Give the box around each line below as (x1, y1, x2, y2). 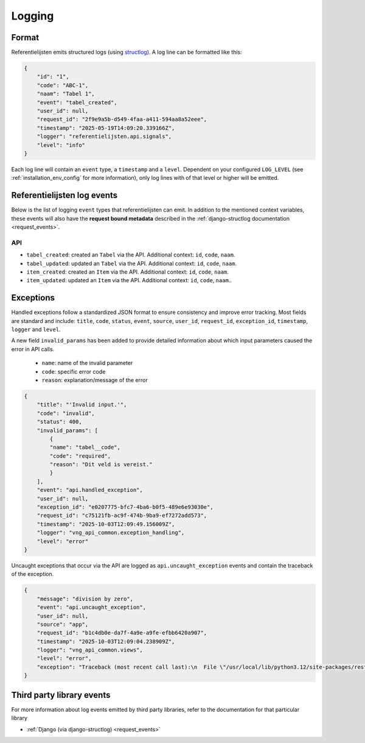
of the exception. (11, 571, 54, 578)
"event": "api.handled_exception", (36, 486, 143, 494)
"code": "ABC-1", (36, 82, 89, 88)
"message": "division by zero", (36, 595, 134, 602)
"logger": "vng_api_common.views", (36, 647, 143, 653)
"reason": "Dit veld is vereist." (49, 461, 153, 468)
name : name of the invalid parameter (41, 360, 133, 367)
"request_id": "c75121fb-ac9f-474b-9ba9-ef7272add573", (36, 512, 207, 519)
